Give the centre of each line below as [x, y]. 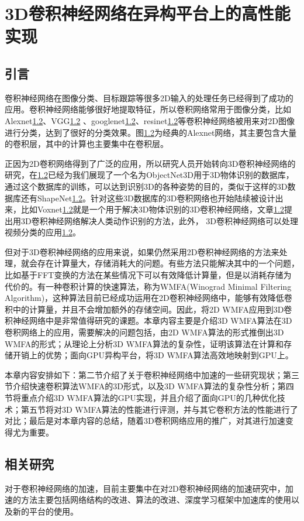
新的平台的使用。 [45, 511]
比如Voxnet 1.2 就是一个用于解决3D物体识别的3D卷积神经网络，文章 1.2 [152, 209]
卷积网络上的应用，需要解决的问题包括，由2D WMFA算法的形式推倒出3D [144, 332]
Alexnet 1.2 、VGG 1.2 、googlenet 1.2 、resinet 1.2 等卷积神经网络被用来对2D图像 [150, 120]
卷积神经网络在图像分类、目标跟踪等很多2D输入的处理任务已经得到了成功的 [149, 97]
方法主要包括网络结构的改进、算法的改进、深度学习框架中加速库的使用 [156, 500]
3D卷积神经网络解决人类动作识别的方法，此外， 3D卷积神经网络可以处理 [160, 220]
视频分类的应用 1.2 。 [43, 232]
